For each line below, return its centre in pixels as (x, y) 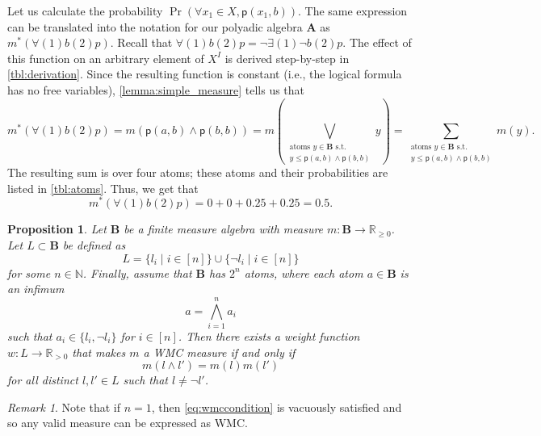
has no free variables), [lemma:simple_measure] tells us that (156, 89)
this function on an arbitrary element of (106, 58)
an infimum (36, 289)
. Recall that (141, 42)
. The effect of (377, 42)
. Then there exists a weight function (269, 335)
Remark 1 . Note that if (64, 407)
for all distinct (43, 380)
